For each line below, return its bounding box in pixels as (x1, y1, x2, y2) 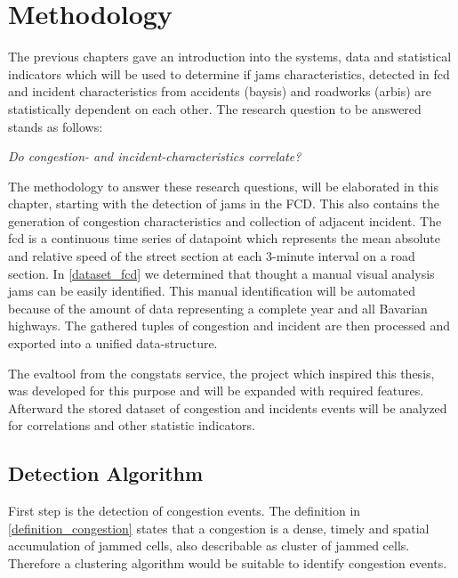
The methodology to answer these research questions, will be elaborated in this (8, 176, 438, 195)
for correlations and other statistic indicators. (8, 416, 255, 435)
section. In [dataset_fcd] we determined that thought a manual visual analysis (8, 264, 435, 282)
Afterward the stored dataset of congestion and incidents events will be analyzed (8, 398, 447, 417)
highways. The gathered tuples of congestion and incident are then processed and (8, 316, 451, 335)
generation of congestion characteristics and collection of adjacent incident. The (8, 211, 442, 230)
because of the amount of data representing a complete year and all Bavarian (8, 298, 428, 317)
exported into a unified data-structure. (8, 334, 218, 353)
